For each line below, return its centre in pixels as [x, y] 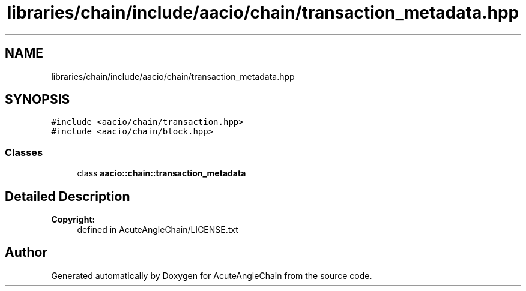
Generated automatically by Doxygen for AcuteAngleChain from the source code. [212, 275]
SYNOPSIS [38, 100]
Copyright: [73, 220]
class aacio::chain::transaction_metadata [162, 173]
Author [26, 253]
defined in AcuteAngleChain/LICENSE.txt [158, 230]
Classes [24, 152]
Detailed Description [68, 196]
